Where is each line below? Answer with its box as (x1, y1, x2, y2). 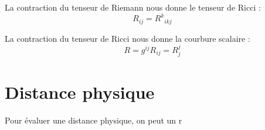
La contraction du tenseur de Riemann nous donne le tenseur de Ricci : (5, 1, 261, 13)
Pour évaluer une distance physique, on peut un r (5, 114, 182, 126)
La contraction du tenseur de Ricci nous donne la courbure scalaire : (5, 32, 250, 44)
